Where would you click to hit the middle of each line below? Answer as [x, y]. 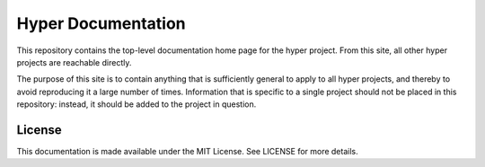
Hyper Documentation [101, 23]
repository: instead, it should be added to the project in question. [137, 104]
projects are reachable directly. [74, 62]
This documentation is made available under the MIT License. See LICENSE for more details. [187, 152]
